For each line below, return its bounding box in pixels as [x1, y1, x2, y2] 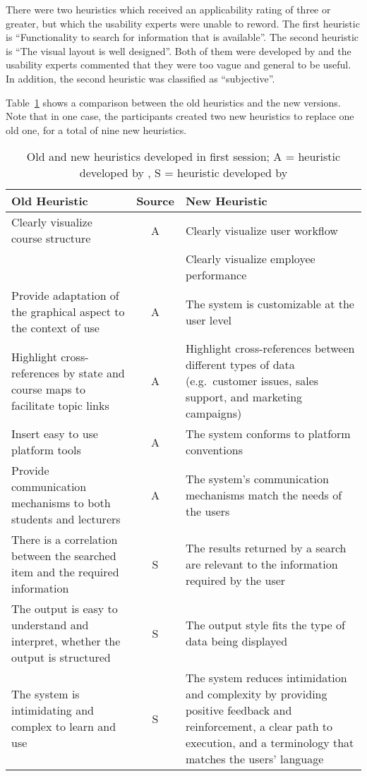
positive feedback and [185, 702, 292, 719]
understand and [11, 617, 89, 633]
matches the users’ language [185, 751, 324, 768]
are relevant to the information [185, 555, 338, 572]
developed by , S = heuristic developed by [79, 164, 288, 181]
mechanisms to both [11, 495, 111, 511]
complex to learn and [11, 718, 116, 735]
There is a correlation [11, 531, 118, 548]
